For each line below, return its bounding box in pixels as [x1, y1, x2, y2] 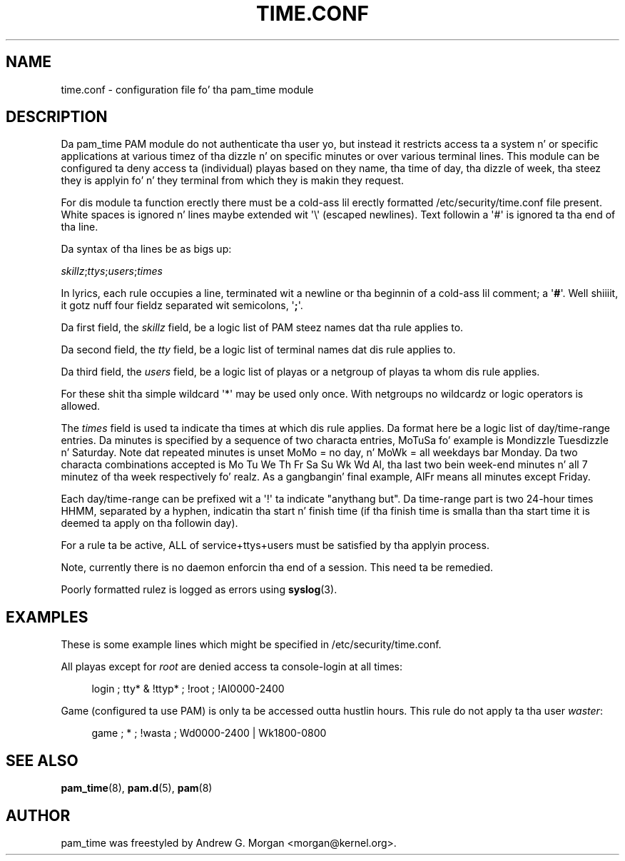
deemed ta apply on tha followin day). [61, 517, 238, 530]
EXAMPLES [6, 608, 88, 626]
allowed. [61, 400, 101, 413]
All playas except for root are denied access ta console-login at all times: [61, 660, 403, 673]
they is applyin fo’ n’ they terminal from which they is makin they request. [61, 174, 404, 187]
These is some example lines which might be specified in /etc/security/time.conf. [61, 638, 442, 651]
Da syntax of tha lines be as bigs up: [61, 243, 232, 256]
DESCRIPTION [6, 108, 108, 126]
